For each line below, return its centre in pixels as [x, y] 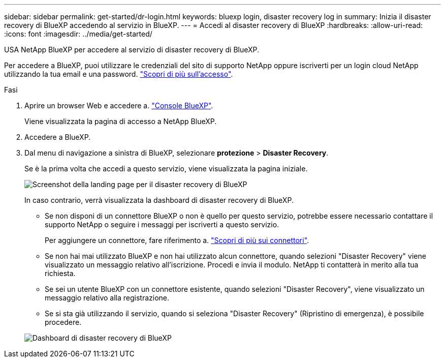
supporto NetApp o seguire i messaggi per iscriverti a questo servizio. [162, 224]
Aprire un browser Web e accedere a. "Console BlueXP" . [119, 105]
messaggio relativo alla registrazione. [107, 298]
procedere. [63, 322]
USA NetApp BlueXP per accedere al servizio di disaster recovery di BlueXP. [132, 50]
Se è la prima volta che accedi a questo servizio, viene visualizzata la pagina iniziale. [166, 169]
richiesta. [60, 273]
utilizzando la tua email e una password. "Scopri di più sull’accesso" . [119, 74]
